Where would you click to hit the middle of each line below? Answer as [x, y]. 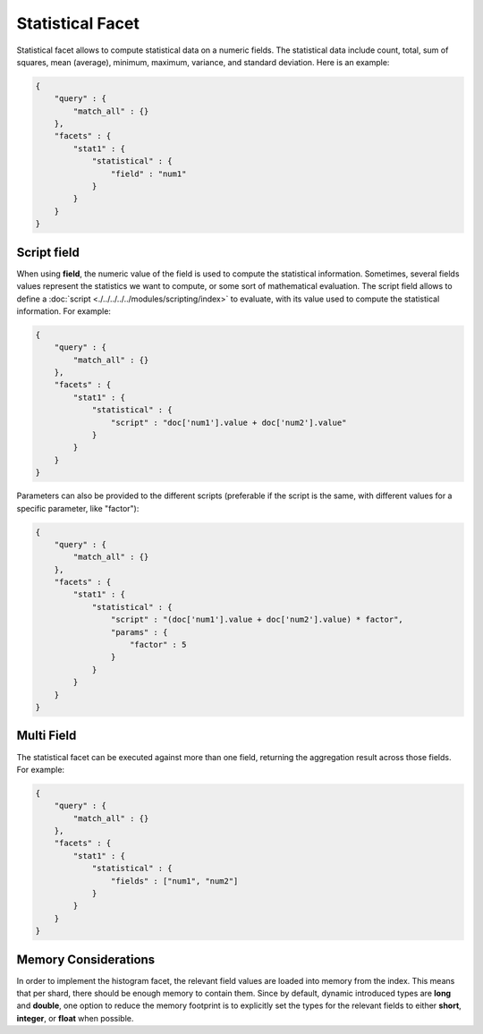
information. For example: [64, 311]
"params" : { [139, 632]
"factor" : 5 [158, 645]
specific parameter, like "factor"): [78, 508]
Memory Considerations [86, 959]
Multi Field [47, 736]
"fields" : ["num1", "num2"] [174, 881]
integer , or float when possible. [75, 1018]
